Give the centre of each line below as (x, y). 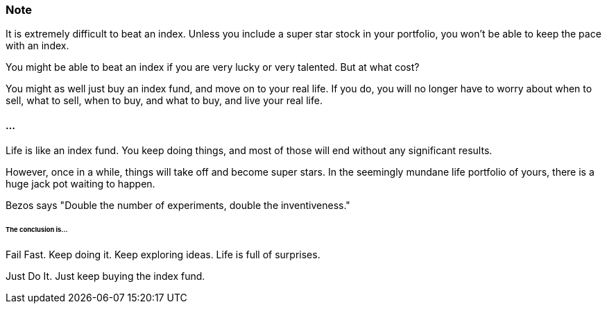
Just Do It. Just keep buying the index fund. (105, 276)
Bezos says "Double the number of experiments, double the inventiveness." (178, 205)
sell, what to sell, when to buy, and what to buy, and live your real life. (164, 101)
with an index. (37, 46)
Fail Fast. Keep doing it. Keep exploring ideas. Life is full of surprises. (163, 255)
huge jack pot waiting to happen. (80, 183)
